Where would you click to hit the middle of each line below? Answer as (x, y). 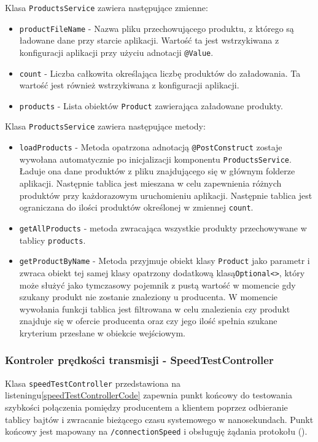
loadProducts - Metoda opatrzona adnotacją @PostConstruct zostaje (151, 147)
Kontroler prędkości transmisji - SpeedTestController (139, 360)
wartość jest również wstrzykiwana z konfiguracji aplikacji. (129, 85)
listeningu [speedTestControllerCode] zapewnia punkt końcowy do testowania (149, 395)
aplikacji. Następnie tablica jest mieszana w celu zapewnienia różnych (150, 183)
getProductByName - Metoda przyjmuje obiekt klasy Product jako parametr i (165, 261)
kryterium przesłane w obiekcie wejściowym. (102, 332)
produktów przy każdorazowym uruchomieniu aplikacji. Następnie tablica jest (166, 195)
